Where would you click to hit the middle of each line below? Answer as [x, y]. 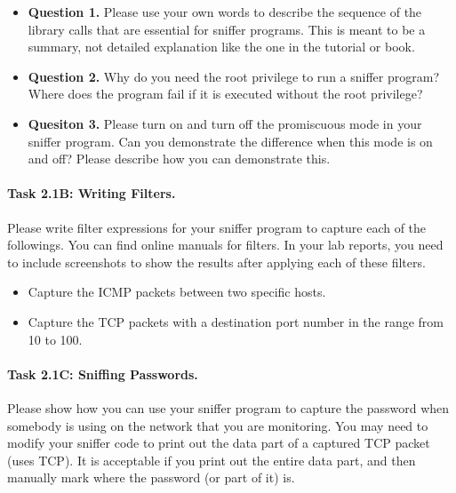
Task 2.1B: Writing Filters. [92, 193]
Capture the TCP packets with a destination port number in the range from [236, 321]
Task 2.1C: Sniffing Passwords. [103, 374]
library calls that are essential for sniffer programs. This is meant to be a [227, 29]
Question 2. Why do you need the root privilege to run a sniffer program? [233, 76]
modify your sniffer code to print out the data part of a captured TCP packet [219, 443]
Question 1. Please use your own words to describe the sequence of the [225, 12]
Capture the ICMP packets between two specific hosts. [177, 292]
